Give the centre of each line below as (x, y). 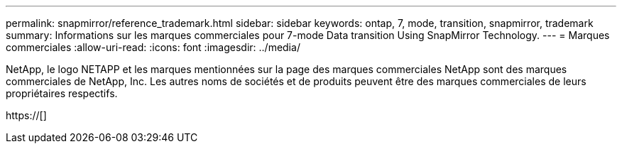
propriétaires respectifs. (62, 93)
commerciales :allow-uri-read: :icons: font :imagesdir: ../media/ (153, 47)
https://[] (26, 115)
